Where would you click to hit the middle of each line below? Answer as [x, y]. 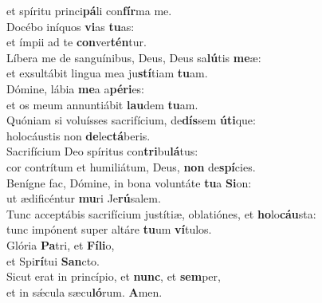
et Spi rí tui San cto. [53, 260]
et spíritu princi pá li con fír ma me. [89, 10]
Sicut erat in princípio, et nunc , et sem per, [114, 276]
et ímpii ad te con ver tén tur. [77, 42]
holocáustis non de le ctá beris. [79, 135]
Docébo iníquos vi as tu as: [71, 26]
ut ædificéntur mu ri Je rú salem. [84, 198]
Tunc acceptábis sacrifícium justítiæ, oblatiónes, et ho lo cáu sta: [161, 213]
